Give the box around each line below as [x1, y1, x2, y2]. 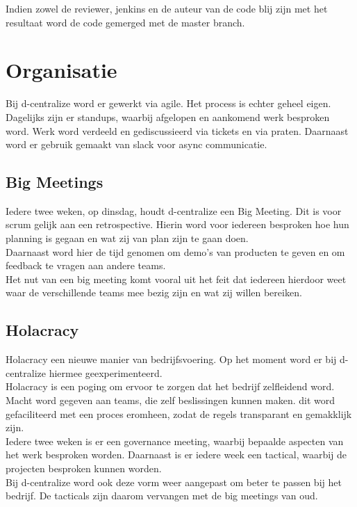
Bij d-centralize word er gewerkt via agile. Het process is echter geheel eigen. [6, 96, 331, 111]
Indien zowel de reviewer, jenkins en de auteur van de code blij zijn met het [6, 1, 328, 15]
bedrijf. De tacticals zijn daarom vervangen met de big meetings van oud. [6, 488, 318, 503]
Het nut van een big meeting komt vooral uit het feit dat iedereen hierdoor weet [6, 271, 347, 286]
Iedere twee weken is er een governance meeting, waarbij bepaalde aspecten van [6, 433, 344, 448]
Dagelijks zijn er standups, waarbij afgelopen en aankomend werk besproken [6, 109, 330, 124]
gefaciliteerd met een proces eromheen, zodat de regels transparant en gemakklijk [6, 406, 352, 421]
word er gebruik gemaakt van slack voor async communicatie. [6, 137, 267, 152]
